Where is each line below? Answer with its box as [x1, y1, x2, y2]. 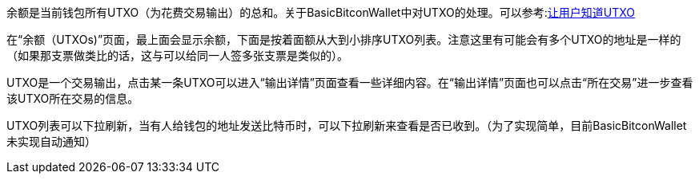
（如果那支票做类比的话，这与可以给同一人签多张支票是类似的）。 [6, 49, 348, 62]
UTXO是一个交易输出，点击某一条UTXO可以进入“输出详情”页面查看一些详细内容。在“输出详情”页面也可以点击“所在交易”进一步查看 [6, 76, 693, 89]
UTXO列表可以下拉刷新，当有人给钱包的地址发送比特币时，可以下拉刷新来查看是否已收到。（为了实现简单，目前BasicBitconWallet [6, 119, 687, 132]
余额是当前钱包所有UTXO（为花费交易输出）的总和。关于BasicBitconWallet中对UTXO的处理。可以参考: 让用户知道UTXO [6, 6, 635, 19]
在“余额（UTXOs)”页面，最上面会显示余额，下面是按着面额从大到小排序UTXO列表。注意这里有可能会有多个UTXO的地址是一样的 [6, 33, 681, 46]
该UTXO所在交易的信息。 [6, 92, 139, 105]
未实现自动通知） [6, 135, 96, 148]
